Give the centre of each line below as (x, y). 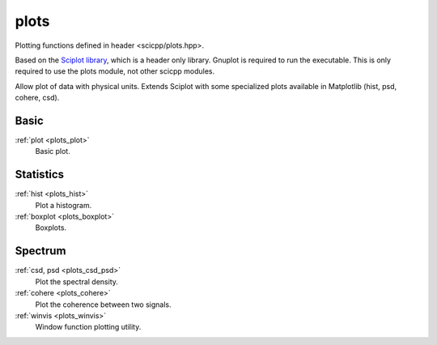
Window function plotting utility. (88, 327)
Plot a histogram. (64, 205)
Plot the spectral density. (77, 281)
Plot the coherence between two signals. (103, 305)
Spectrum (40, 251)
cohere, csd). (37, 98)
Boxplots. (51, 228)
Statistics (40, 175)
